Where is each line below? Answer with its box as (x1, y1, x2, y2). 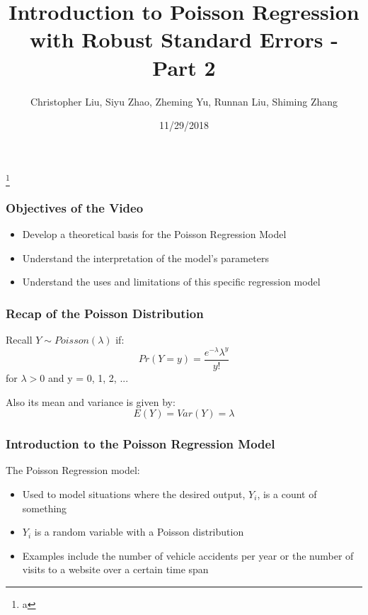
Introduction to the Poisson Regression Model (6, 435, 275, 453)
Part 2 (152, 52, 216, 81)
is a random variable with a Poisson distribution (34, 524, 244, 539)
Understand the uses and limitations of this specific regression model (22, 274, 321, 289)
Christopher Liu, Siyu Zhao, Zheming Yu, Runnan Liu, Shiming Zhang (30, 94, 338, 108)
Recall (6, 332, 33, 347)
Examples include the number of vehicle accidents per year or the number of (22, 548, 354, 563)
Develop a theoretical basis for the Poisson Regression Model (22, 227, 287, 242)
